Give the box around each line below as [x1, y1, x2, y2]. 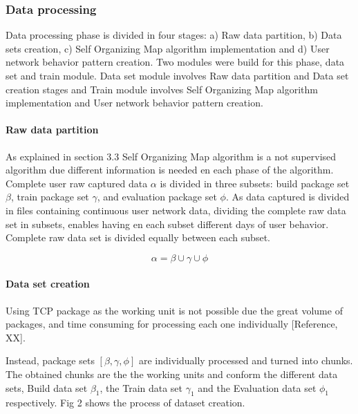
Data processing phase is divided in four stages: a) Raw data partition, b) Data [6, 28, 342, 42]
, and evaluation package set [97, 189, 217, 204]
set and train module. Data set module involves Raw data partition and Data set [6, 68, 349, 82]
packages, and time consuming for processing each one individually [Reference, [6, 317, 338, 331]
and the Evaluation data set [198, 380, 317, 395]
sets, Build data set [6, 380, 88, 395]
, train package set [10, 189, 89, 204]
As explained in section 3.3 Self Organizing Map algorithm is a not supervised [6, 149, 337, 163]
